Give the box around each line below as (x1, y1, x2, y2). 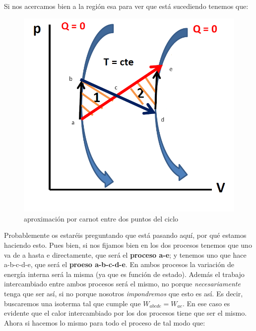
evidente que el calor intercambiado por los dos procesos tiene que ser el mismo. (4, 308, 247, 318)
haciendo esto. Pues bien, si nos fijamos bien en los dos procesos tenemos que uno (4, 240, 252, 250)
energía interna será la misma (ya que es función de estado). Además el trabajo (4, 269, 245, 279)
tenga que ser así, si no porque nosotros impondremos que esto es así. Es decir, (4, 288, 243, 298)
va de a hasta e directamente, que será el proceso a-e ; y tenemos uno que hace (4, 249, 247, 260)
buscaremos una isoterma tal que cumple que (4, 298, 141, 308)
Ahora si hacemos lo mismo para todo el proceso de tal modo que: (4, 317, 205, 328)
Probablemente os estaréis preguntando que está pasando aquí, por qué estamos (4, 230, 247, 240)
